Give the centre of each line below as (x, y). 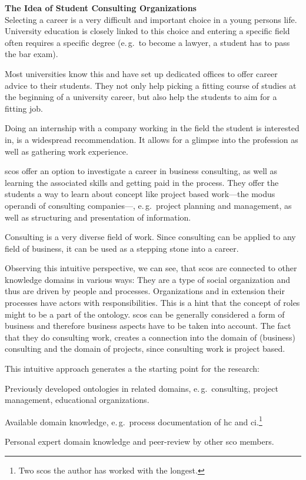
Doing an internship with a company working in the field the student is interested (152, 128)
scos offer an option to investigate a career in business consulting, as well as (141, 171)
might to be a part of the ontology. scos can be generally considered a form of (145, 314)
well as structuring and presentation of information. (98, 217)
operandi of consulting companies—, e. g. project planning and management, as (148, 205)
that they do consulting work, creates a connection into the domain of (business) (150, 337)
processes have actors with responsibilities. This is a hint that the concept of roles (152, 303)
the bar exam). (31, 54)
